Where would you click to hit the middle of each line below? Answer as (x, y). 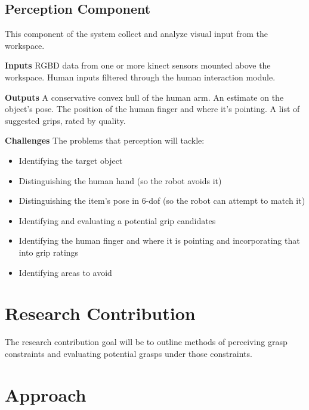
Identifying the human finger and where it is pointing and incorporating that (159, 240)
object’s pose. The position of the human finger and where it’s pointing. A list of (152, 109)
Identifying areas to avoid (65, 272)
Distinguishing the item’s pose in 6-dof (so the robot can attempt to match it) (162, 201)
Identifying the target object (71, 160)
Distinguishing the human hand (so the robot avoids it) (120, 180)
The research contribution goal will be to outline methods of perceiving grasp (146, 342)
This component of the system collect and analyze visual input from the (136, 34)
